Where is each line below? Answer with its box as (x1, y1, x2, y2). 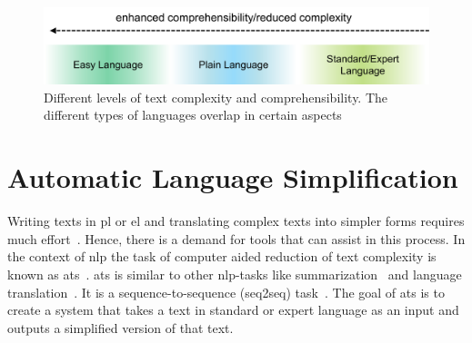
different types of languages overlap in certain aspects (44, 105, 342, 124)
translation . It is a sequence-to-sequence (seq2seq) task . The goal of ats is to (7, 282, 445, 301)
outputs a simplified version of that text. (7, 318, 234, 337)
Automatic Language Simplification (7, 159, 458, 196)
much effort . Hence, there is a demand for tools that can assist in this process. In (7, 229, 466, 248)
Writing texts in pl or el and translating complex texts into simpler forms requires (7, 211, 465, 230)
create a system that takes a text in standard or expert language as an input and (7, 300, 459, 319)
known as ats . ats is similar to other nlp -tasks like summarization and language (7, 264, 462, 283)
